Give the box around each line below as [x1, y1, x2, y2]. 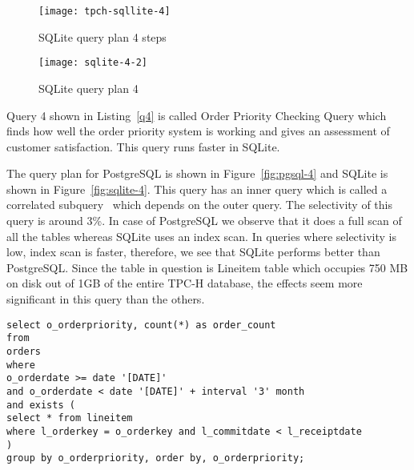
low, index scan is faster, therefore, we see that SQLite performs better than [6, 243, 380, 260]
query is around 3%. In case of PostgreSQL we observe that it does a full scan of [6, 212, 402, 229]
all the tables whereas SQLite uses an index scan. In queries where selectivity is [6, 227, 396, 244]
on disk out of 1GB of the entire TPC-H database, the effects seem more [6, 275, 363, 291]
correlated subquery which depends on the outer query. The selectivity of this [6, 196, 392, 213]
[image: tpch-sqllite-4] [38, 6, 171, 17]
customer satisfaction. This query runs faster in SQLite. [6, 138, 280, 155]
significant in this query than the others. [6, 291, 205, 307]
